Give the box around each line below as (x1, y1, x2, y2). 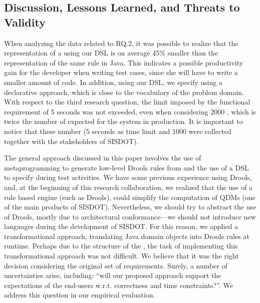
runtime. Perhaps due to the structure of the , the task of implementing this (4, 240, 238, 251)
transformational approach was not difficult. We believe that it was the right (4, 250, 239, 261)
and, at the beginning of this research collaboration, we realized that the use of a (4, 181, 252, 192)
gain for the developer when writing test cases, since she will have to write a (4, 67, 238, 77)
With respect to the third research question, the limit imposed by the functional (4, 96, 250, 107)
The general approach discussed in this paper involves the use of (4, 152, 201, 163)
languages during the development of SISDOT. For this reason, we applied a (4, 221, 238, 231)
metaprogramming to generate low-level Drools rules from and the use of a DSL (4, 162, 249, 172)
